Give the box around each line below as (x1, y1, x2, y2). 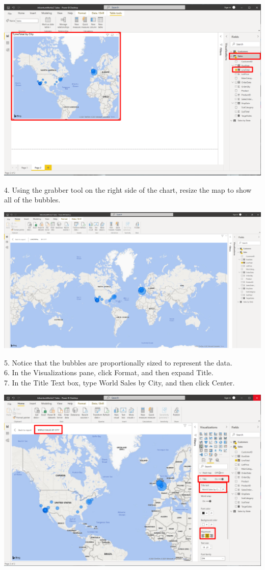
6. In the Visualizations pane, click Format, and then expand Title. (4, 367, 214, 378)
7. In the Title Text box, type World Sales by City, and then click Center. (4, 377, 235, 387)
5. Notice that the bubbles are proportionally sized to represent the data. (4, 357, 232, 368)
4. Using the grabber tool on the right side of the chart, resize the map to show (4, 184, 252, 195)
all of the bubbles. (4, 194, 61, 205)
